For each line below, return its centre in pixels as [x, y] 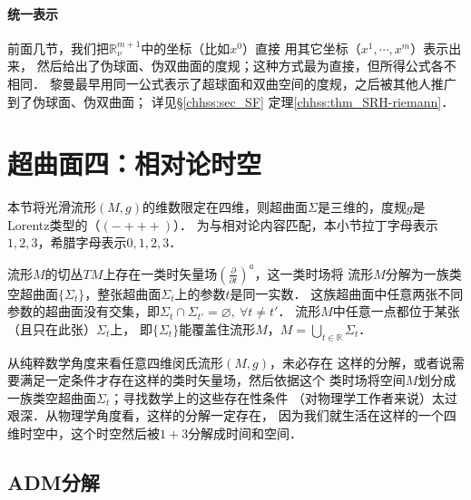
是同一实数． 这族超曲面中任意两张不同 [347, 293]
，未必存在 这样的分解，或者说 [360, 362]
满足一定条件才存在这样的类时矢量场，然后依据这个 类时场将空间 [212, 380]
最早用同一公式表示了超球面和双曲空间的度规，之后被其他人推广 [265, 83]
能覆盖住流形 [217, 328]
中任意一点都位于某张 [396, 311]
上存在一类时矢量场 [160, 273]
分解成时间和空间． [245, 433]
